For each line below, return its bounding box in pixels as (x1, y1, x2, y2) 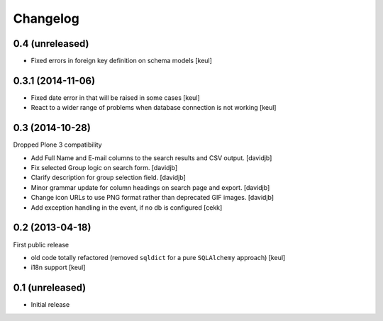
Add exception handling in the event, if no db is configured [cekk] (30, 203, 223, 212)
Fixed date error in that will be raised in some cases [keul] (30, 93, 200, 102)
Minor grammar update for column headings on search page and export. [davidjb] (30, 183, 270, 191)
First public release (13, 240, 70, 249)
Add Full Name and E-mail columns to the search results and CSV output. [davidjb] (30, 153, 272, 162)
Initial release (30, 300, 70, 309)
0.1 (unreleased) (13, 282, 87, 294)
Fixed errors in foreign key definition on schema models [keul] (30, 57, 213, 65)
